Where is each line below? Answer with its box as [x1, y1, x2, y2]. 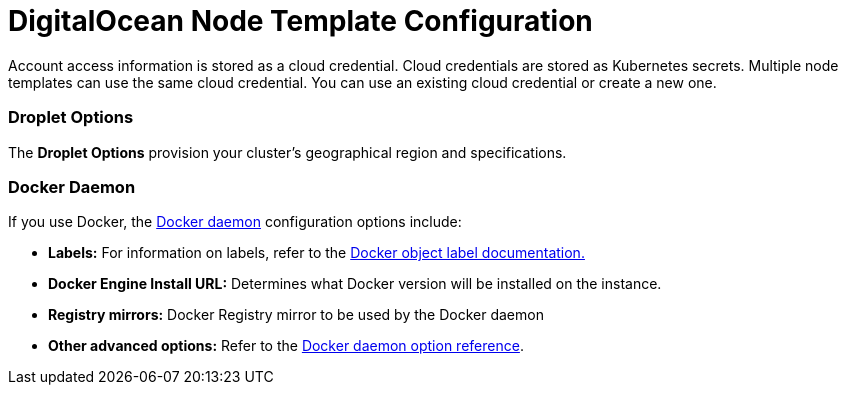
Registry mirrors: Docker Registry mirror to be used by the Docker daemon [48, 306, 544, 324]
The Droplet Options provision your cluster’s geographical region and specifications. [8, 143, 567, 161]
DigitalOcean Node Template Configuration [8, 4, 593, 38]
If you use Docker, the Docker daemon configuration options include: [8, 213, 462, 231]
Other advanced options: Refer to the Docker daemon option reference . [48, 337, 524, 355]
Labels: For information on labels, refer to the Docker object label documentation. [48, 244, 585, 262]
